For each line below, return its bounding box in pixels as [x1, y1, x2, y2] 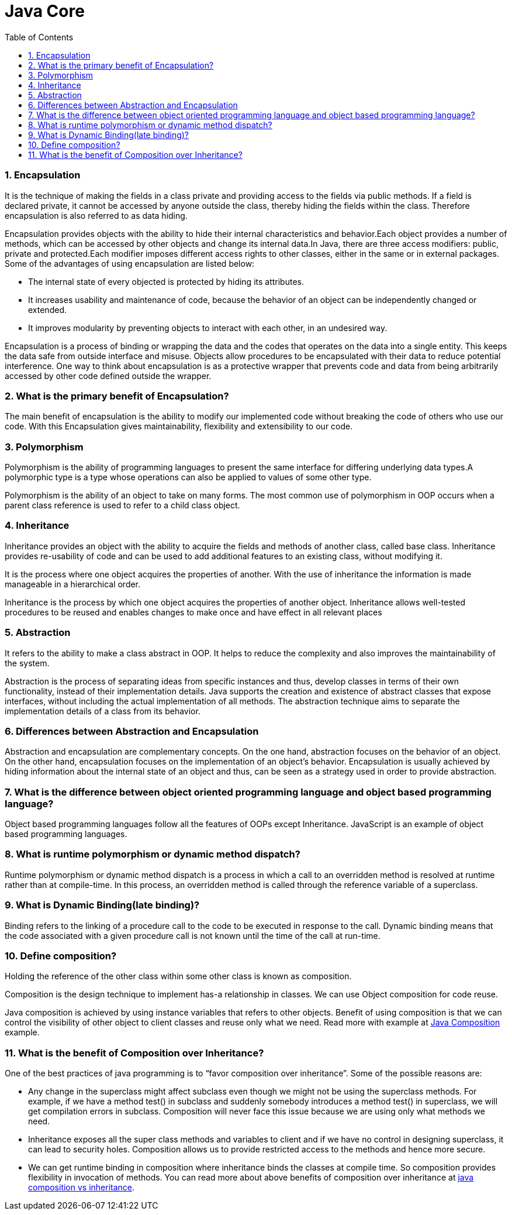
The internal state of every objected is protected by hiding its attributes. [28, 276, 304, 287]
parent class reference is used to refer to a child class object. [5, 500, 240, 510]
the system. [5, 658, 50, 668]
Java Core [5, 1, 85, 21]
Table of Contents [5, 32, 74, 42]
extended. [28, 304, 67, 315]
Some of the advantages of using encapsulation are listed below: [5, 258, 255, 269]
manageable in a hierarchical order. [5, 579, 141, 589]
